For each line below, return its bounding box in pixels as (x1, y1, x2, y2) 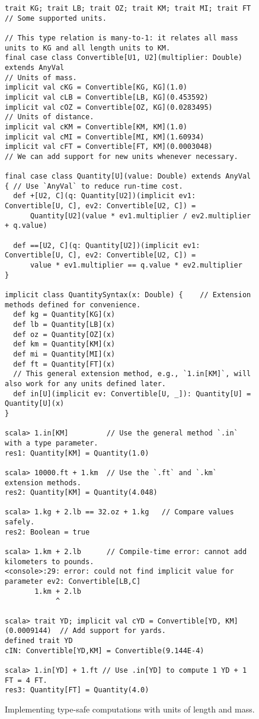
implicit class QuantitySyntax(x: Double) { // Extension (5, 291, 251, 300)
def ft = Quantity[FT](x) (13, 359, 116, 368)
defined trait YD (5, 637, 73, 645)
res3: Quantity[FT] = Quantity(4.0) (5, 686, 149, 695)
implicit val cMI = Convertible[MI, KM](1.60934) (5, 132, 204, 141)
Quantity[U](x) (5, 399, 65, 408)
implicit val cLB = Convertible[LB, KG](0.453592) (5, 93, 209, 101)
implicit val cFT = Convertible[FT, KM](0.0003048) (5, 142, 213, 151)
